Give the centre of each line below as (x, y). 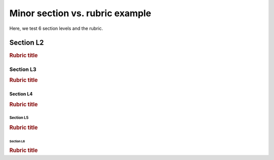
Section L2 (27, 43)
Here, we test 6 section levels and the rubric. (56, 28)
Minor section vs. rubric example (80, 13)
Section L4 (21, 94)
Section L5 (19, 117)
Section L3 (23, 69)
